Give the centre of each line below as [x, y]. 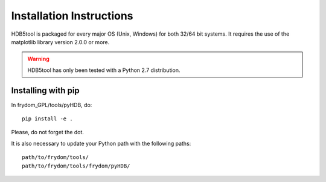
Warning [38, 59]
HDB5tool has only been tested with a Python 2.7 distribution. [104, 70]
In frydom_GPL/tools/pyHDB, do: [52, 105]
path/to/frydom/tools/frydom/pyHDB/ [76, 166]
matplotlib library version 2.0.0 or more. [60, 42]
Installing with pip [45, 90]
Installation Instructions [72, 16]
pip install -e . [47, 119]
